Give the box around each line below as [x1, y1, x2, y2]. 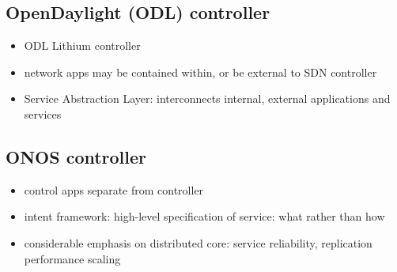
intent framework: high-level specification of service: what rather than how [24, 208, 385, 225]
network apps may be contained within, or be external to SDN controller [24, 63, 377, 80]
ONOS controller [6, 144, 147, 168]
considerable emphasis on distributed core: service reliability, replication [24, 234, 372, 251]
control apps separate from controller [24, 181, 204, 198]
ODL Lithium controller [24, 37, 141, 54]
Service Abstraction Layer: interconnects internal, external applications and [24, 90, 391, 107]
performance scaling [24, 250, 121, 266]
